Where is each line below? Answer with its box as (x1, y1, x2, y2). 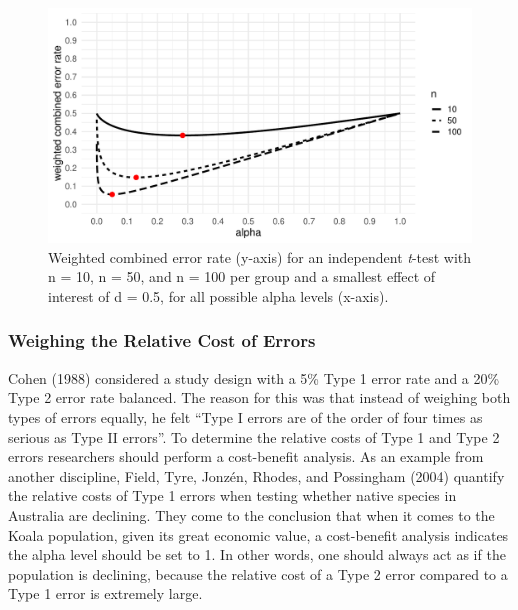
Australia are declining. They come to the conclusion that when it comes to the (8, 504, 495, 525)
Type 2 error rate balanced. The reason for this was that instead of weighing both (8, 387, 511, 408)
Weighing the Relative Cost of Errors (8, 328, 316, 353)
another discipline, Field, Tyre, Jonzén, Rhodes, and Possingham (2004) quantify (8, 465, 505, 486)
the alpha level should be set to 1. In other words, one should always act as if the (8, 544, 506, 565)
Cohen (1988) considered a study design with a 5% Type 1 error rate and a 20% (8, 367, 500, 388)
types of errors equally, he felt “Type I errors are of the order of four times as (8, 406, 483, 427)
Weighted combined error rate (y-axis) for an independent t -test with (48, 246, 472, 267)
